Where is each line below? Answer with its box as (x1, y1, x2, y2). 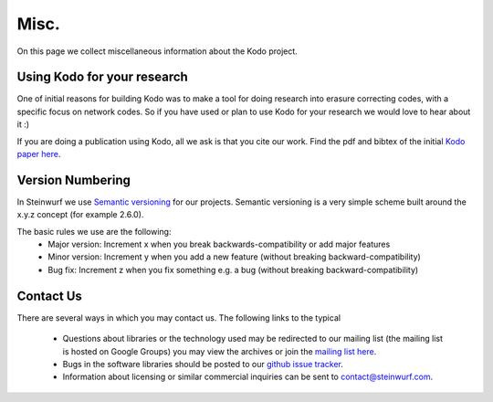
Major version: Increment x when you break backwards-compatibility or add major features (47, 238, 391, 250)
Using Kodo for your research (16, 69, 189, 85)
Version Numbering (16, 172, 131, 187)
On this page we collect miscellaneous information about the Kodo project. (16, 46, 299, 57)
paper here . (16, 149, 61, 160)
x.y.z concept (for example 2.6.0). (16, 209, 144, 220)
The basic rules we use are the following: (16, 226, 172, 237)
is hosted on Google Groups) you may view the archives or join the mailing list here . (62, 345, 377, 356)
